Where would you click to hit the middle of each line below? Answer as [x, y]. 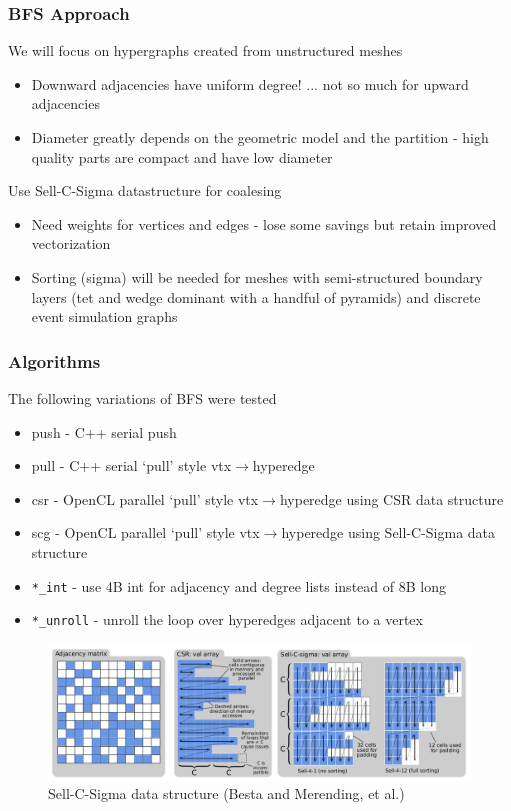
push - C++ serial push [104, 431]
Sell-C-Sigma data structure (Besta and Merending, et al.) [226, 793]
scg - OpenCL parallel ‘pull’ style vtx [145, 532]
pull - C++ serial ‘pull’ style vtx [131, 465]
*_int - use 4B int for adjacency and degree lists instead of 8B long [238, 585]
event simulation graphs [104, 316]
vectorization [71, 243]
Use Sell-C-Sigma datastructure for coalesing [145, 190]
